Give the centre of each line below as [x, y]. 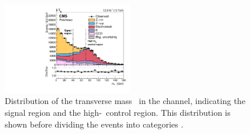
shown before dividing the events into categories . [94, 124]
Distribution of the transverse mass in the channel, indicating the [125, 101]
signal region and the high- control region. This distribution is [118, 113]
